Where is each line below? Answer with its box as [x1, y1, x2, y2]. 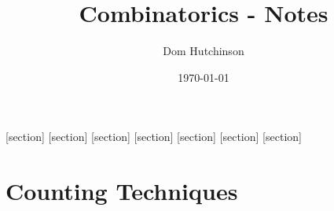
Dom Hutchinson [163, 43, 244, 59]
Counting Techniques [6, 175, 238, 207]
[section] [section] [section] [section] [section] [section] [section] [6, 128, 302, 145]
